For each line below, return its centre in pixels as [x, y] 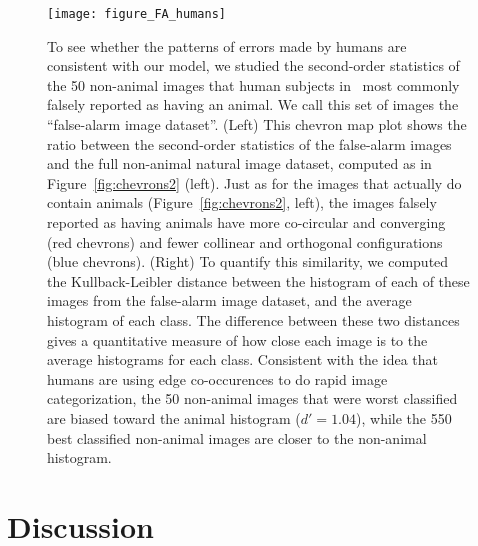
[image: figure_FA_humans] [136, 14]
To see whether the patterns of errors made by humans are [227, 45]
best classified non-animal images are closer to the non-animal [237, 437]
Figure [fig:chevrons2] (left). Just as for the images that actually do [254, 182]
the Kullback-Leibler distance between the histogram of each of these [258, 280]
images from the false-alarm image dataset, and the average [229, 300]
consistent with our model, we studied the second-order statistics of [253, 65]
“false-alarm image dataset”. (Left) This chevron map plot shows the [257, 124]
